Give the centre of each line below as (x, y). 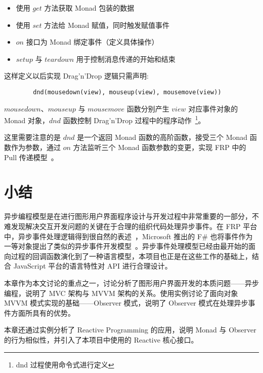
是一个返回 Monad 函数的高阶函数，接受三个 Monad (162, 137)
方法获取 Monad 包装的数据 (89, 8)
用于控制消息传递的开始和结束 (126, 59)
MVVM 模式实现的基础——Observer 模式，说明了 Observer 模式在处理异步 (126, 303)
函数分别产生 (148, 108)
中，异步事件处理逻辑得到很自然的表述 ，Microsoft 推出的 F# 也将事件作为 (128, 236)
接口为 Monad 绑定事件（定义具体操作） (92, 42)
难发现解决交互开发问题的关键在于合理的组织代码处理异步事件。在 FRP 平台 (131, 226)
